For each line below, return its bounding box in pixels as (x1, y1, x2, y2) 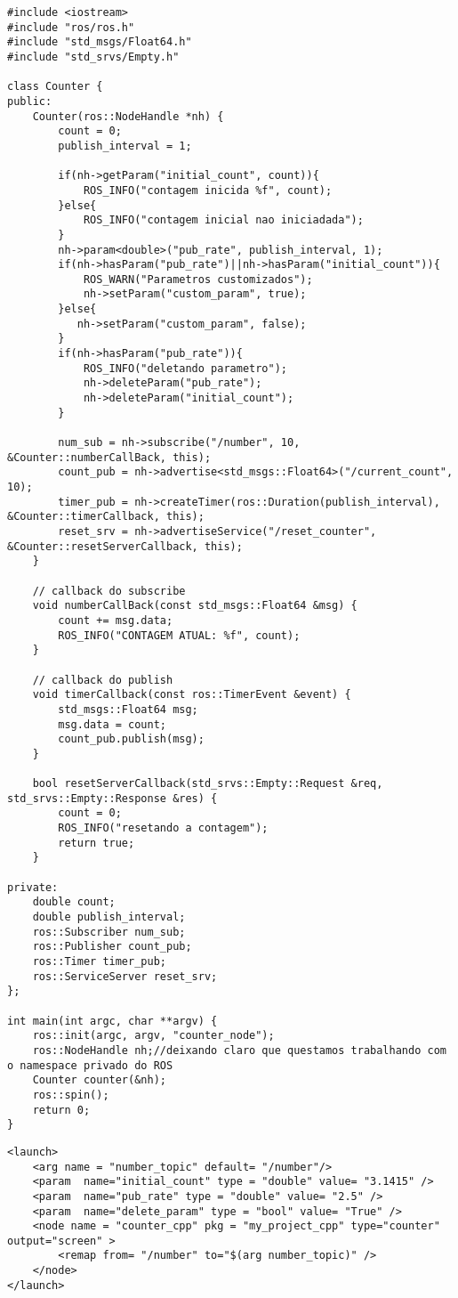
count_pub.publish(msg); (58, 733, 205, 746)
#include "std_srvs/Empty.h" (7, 50, 180, 63)
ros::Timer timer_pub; (32, 955, 166, 968)
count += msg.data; (58, 613, 173, 627)
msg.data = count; (58, 718, 166, 731)
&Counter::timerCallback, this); (7, 510, 205, 523)
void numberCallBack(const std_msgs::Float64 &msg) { (32, 599, 358, 612)
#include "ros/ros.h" (7, 20, 135, 34)
